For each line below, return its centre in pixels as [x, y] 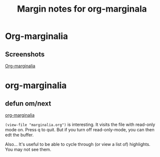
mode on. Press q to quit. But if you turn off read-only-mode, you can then [80, 130]
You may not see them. [28, 149]
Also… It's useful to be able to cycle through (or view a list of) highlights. [78, 144]
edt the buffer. [20, 135]
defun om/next [28, 103]
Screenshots [25, 54]
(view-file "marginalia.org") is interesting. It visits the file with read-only [80, 124]
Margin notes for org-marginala [82, 9]
